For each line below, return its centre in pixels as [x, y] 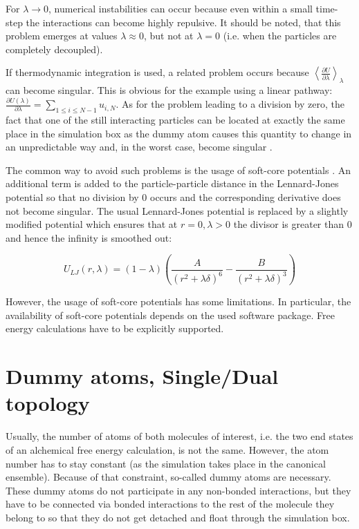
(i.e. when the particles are [280, 36]
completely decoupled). [54, 49]
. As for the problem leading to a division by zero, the [230, 104]
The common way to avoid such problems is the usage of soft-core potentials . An [178, 170]
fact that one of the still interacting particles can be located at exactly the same [175, 119]
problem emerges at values [62, 36]
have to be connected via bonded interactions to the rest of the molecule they [170, 504]
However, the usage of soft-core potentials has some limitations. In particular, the [178, 301]
